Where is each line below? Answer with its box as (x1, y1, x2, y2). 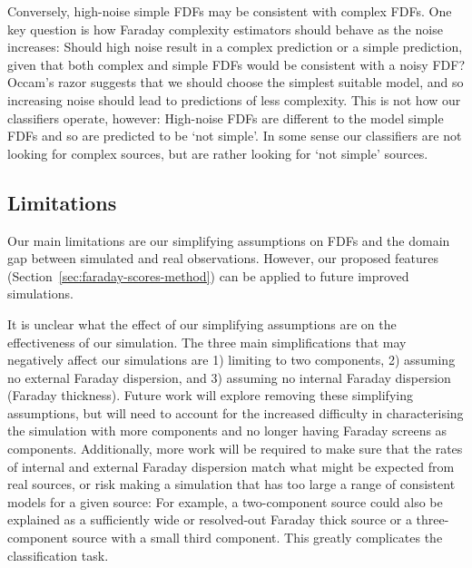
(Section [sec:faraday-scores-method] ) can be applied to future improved (7, 266, 409, 285)
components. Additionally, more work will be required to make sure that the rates (7, 439, 463, 458)
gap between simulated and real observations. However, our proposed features (7, 249, 439, 268)
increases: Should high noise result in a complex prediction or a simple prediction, (7, 37, 463, 56)
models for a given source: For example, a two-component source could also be (7, 492, 443, 511)
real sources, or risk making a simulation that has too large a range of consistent (7, 475, 456, 494)
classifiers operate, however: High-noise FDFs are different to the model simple (7, 108, 444, 127)
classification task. (7, 545, 109, 564)
